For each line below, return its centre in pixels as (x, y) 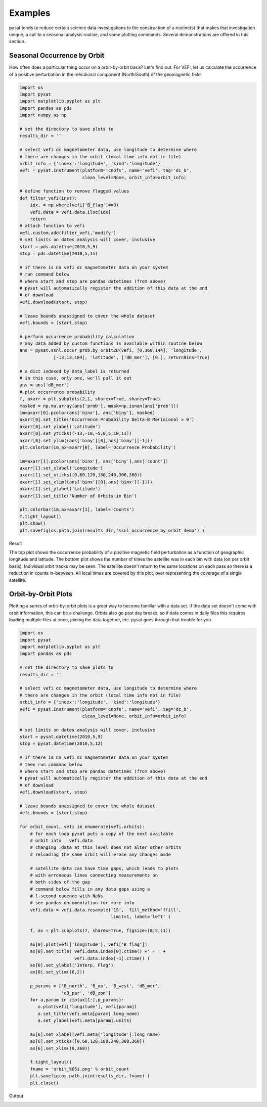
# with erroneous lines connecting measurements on (94, 875)
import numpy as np (43, 115)
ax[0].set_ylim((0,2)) (57, 972)
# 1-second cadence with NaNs (67, 896)
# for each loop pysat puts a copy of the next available (102, 834)
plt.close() (44, 1083)
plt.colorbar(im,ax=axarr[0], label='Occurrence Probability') (98, 447)
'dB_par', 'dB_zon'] (86, 993)
